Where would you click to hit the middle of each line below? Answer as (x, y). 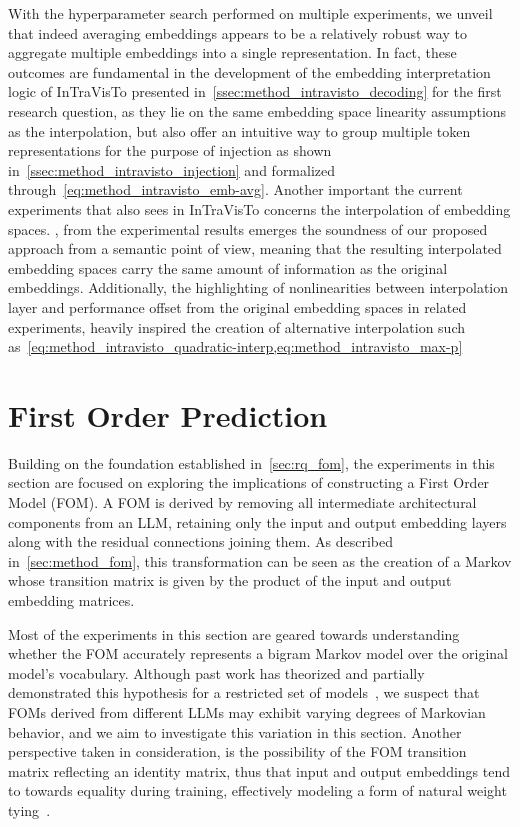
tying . (29, 809)
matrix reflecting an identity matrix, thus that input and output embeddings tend (259, 770)
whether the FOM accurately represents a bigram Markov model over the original (258, 653)
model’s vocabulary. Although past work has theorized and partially (216, 672)
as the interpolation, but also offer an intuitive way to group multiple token (239, 130)
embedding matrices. (71, 599)
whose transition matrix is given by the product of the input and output (230, 580)
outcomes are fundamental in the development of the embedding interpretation (249, 71)
